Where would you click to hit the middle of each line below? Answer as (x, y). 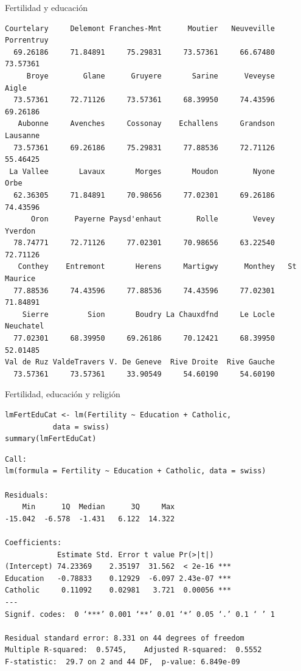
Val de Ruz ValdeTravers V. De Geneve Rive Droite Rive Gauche (140, 362)
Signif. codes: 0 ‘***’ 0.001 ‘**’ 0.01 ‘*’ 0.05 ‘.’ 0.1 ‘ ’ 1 (140, 614)
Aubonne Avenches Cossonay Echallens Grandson (146, 124)
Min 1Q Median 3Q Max (99, 507)
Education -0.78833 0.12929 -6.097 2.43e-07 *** (118, 578)
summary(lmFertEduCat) (51, 439)
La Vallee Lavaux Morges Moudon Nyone (142, 171)
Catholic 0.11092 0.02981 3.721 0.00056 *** (118, 590)
